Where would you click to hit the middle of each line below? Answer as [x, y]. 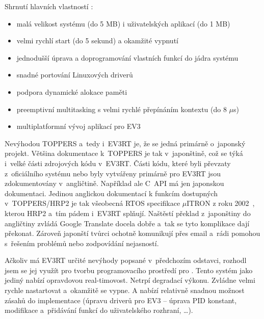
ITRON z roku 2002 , [221, 203]
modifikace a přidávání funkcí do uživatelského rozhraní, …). [99, 310]
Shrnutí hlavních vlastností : [49, 6]
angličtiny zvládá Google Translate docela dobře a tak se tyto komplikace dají [127, 223]
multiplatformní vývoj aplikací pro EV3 [78, 126]
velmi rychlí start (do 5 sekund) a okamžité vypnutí [97, 41]
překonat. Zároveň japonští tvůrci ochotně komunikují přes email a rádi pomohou [133, 233]
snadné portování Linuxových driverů [75, 75]
